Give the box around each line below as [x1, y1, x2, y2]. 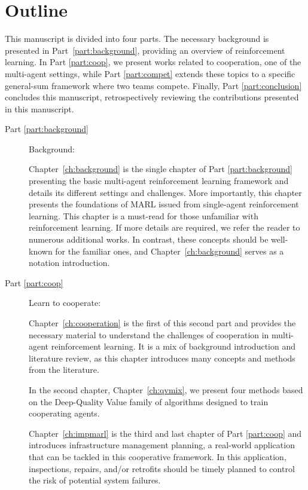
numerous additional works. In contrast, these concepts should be [29, 233, 269, 246]
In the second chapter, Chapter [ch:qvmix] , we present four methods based [29, 383, 303, 396]
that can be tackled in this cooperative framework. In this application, [29, 450, 286, 463]
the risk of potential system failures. [29, 474, 161, 486]
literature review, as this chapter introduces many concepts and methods [29, 351, 295, 364]
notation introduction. [29, 256, 110, 269]
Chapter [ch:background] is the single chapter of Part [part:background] [29, 163, 292, 175]
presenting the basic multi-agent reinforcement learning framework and [29, 174, 289, 187]
